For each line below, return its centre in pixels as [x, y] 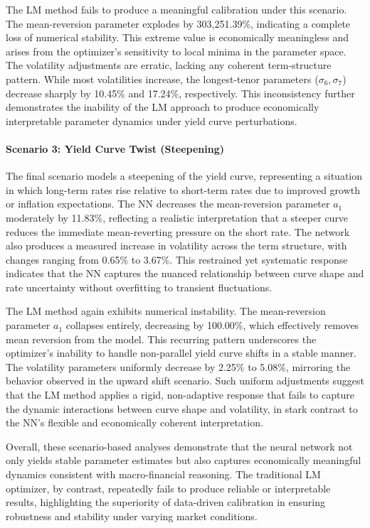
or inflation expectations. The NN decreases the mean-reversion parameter [168, 204]
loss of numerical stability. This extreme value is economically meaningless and [178, 37]
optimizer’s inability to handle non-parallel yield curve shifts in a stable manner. [181, 353]
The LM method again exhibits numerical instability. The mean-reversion [166, 311]
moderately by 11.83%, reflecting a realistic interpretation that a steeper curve [177, 217]
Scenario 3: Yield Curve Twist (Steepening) [115, 148]
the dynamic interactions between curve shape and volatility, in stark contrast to [182, 408]
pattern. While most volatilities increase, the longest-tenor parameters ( [162, 79]
